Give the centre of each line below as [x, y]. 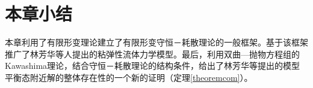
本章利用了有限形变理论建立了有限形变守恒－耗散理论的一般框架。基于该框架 [156, 42]
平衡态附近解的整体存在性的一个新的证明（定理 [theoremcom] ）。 [129, 77]
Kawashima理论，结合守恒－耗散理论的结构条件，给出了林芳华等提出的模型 [153, 66]
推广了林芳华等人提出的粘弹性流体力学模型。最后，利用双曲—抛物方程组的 [152, 54]
